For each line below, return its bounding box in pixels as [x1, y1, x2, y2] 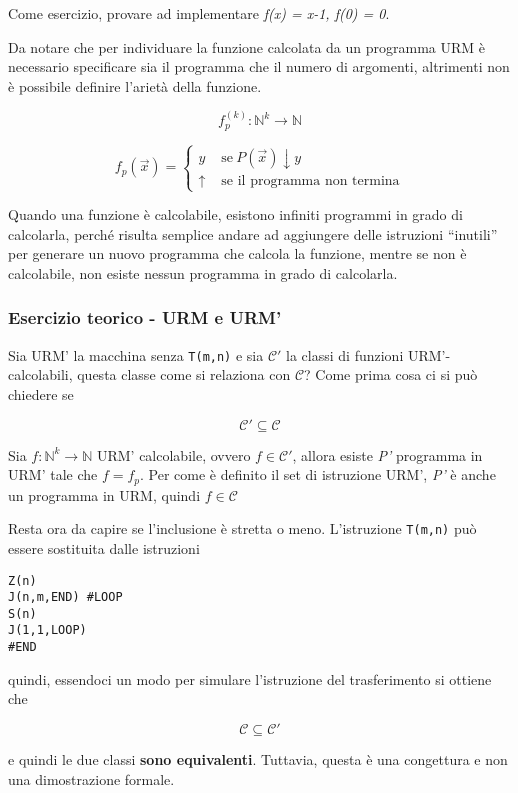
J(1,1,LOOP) [8, 623, 87, 638]
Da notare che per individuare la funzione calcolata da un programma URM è [8, 36, 485, 57]
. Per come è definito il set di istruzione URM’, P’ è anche [140, 464, 496, 485]
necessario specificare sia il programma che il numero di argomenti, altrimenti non [8, 56, 510, 77]
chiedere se [8, 384, 74, 405]
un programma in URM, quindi [8, 484, 201, 505]
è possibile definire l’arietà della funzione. [8, 75, 262, 96]
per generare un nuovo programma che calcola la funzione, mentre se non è [8, 243, 467, 264]
